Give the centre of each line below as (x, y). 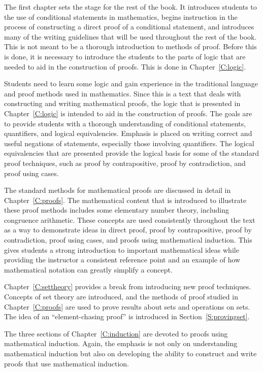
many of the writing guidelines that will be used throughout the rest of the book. (130, 36)
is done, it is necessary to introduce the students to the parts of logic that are (125, 56)
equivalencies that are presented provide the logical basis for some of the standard (131, 153)
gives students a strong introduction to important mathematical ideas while (122, 249)
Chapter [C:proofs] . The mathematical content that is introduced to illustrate (125, 200)
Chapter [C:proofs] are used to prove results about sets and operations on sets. (127, 306)
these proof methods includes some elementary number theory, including (117, 210)
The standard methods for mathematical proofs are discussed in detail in (118, 190)
